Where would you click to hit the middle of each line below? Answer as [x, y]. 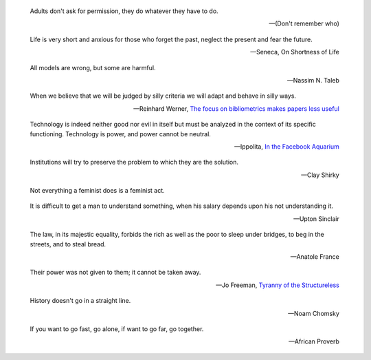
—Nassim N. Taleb [313, 80]
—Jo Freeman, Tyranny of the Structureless [277, 285]
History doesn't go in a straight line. [80, 301]
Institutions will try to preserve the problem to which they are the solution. [134, 162]
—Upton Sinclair [316, 219]
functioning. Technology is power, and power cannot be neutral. [120, 134]
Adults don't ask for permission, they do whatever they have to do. [124, 11]
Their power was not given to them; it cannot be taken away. [115, 273]
